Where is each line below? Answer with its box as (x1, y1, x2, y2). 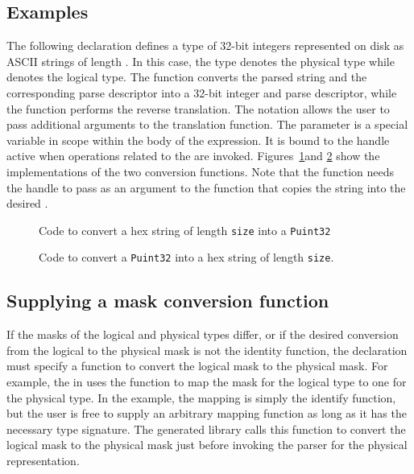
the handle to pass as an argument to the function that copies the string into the (6, 179, 406, 196)
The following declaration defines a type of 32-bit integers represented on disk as (6, 37, 404, 54)
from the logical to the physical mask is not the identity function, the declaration (6, 341, 408, 358)
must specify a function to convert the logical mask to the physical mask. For (6, 357, 388, 374)
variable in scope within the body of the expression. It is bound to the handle (6, 131, 390, 148)
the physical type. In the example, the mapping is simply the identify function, (6, 389, 396, 406)
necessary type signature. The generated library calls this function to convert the (6, 420, 406, 437)
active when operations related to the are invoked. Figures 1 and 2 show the (6, 147, 380, 164)
